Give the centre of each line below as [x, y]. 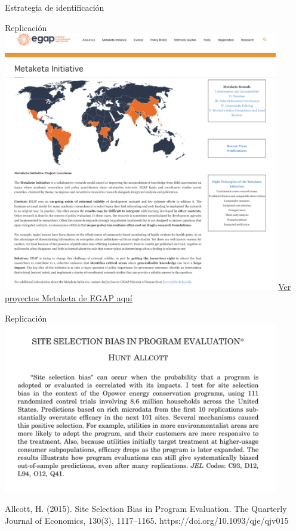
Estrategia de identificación [55, 7]
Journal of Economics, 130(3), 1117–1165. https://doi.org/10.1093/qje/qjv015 [147, 520]
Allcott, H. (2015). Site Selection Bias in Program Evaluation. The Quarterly [146, 509]
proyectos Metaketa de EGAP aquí [69, 298]
